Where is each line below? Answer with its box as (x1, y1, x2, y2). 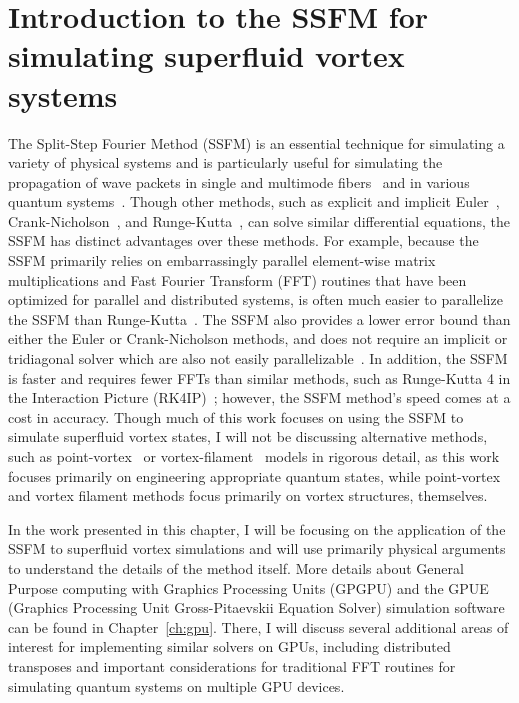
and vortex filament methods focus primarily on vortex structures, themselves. (8, 485, 488, 506)
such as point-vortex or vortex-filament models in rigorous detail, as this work (8, 446, 500, 466)
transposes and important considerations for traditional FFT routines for (8, 655, 456, 676)
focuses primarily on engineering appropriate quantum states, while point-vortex (8, 465, 501, 486)
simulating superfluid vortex (8, 35, 405, 76)
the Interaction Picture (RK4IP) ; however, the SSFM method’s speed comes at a (8, 387, 511, 408)
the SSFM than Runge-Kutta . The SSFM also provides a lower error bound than (8, 308, 511, 329)
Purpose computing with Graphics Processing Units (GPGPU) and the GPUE (8, 577, 489, 598)
